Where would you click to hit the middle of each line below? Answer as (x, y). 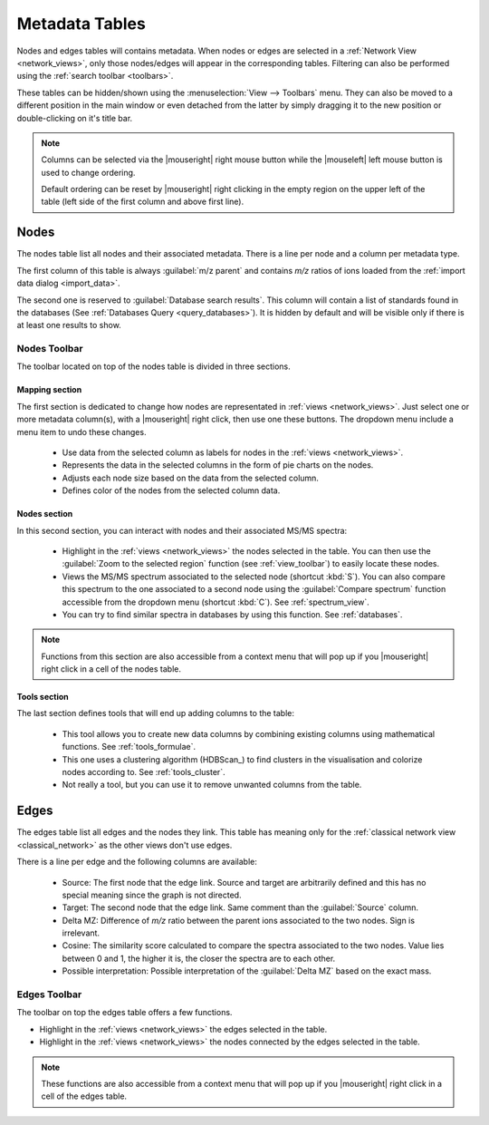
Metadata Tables (81, 24)
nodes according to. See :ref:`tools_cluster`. (144, 772)
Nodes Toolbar (50, 349)
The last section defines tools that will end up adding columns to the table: (155, 713)
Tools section (43, 697)
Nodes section (45, 514)
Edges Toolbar (49, 994)
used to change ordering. (88, 172)
